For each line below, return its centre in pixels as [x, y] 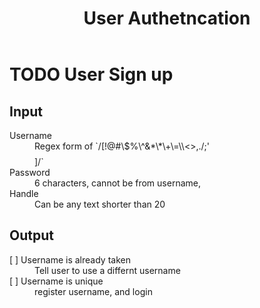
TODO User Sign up [91, 74]
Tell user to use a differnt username [107, 270]
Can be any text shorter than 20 [100, 204]
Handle [24, 193]
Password [30, 172]
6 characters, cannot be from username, [117, 183]
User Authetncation [167, 18]
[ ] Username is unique [56, 281]
